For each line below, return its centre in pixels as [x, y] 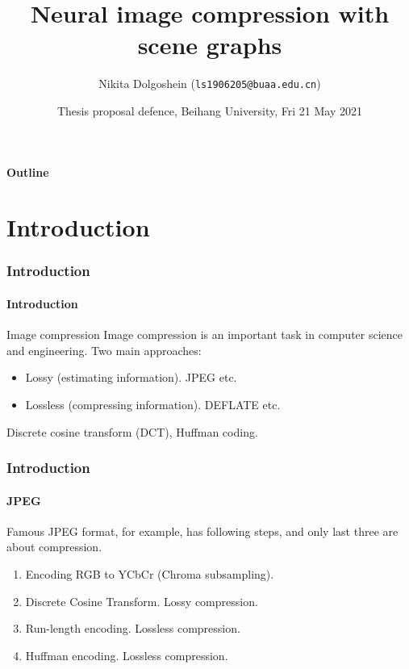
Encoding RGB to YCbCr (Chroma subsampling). [150, 573]
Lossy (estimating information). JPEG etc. [131, 377]
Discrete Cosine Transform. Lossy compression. [142, 601]
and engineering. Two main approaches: [104, 350]
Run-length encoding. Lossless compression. [133, 628]
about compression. [54, 547]
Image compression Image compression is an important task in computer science [205, 334]
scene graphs [210, 45]
